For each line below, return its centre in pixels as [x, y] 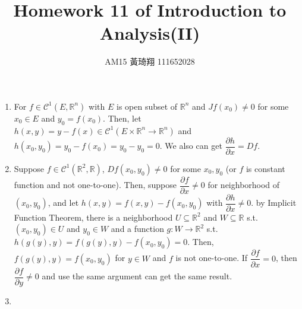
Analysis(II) [150, 33]
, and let [63, 203]
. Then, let [122, 118]
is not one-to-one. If [212, 258]
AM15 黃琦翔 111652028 [150, 61]
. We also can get [191, 146]
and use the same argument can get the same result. [137, 276]
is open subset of [147, 106]
